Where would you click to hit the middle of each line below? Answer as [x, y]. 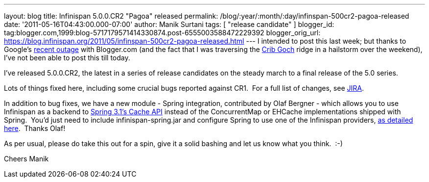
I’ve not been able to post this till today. [67, 58]
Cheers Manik [26, 159]
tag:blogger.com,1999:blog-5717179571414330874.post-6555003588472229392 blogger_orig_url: [162, 33]
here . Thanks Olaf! [35, 128]
